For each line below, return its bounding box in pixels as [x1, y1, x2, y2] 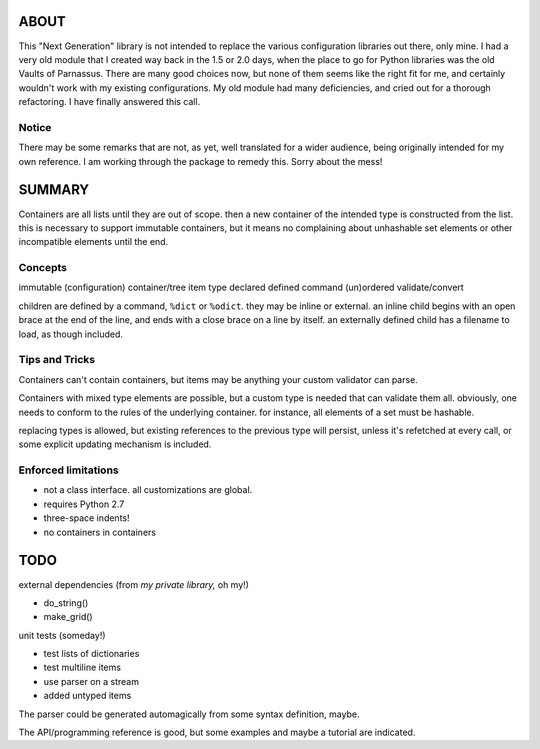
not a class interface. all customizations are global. [43, 484, 253, 496]
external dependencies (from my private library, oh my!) [18, 578, 250, 590]
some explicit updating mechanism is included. [18, 438, 212, 450]
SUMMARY [18, 181, 90, 199]
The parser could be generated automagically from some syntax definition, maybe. [18, 708, 360, 720]
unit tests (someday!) [18, 629, 106, 641]
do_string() [43, 596, 89, 609]
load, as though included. [18, 328, 124, 340]
